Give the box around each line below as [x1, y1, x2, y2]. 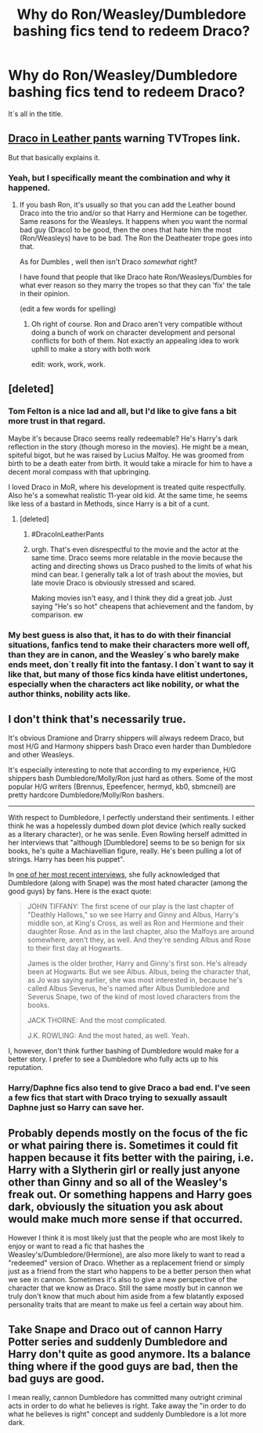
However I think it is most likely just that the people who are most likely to [8, 1233, 245, 1243]
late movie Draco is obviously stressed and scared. [31, 577, 196, 587]
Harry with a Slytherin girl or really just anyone [8, 1163, 240, 1176]
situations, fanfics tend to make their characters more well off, [8, 639, 250, 650]
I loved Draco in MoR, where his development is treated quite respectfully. [8, 482, 247, 492]
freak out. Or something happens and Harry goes [8, 1188, 253, 1201]
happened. [8, 182, 51, 193]
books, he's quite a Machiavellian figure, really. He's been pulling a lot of [8, 846, 242, 856]
